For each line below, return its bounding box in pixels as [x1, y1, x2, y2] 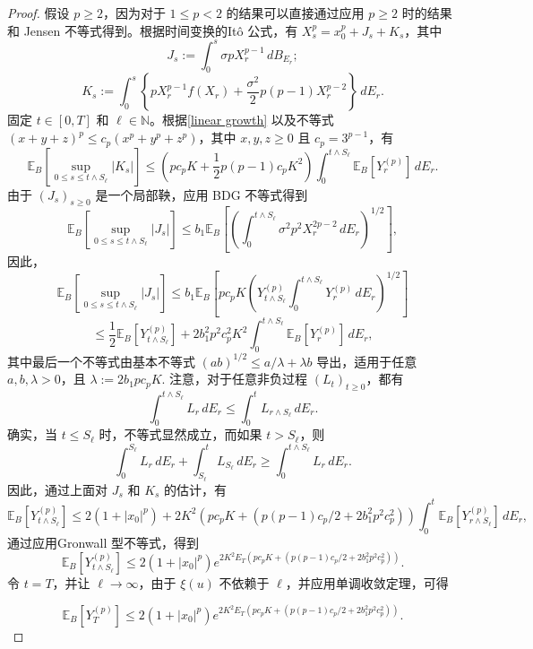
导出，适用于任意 [316, 351, 417, 370]
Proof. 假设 [7, 4, 70, 22]
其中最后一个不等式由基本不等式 [7, 351, 195, 370]
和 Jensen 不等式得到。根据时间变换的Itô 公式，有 [7, 21, 298, 39]
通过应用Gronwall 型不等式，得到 [7, 532, 200, 551]
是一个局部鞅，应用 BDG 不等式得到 [95, 185, 308, 203]
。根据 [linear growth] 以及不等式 [150, 110, 334, 129]
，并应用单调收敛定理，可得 [285, 573, 449, 592]
